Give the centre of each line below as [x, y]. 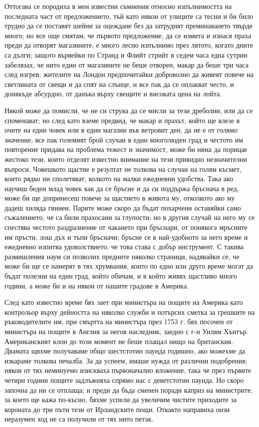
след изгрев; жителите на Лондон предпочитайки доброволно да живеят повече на [129, 74]
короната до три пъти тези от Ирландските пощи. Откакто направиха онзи [117, 409]
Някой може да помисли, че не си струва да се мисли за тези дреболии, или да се [129, 110]
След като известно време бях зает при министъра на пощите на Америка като [124, 302]
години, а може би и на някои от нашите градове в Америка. [97, 285]
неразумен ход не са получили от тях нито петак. [79, 419]
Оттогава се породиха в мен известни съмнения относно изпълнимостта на [118, 6]
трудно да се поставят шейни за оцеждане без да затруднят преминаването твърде [129, 26]
